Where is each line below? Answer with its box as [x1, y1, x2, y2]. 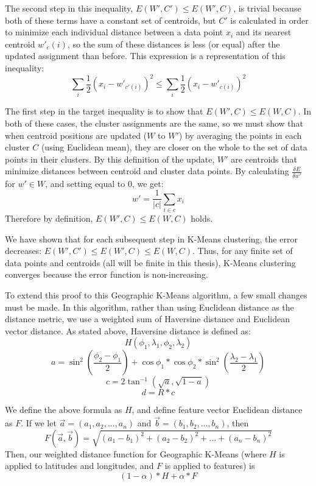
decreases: [5, 244, 42, 257]
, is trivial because [233, 2, 301, 14]
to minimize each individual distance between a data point [5, 26, 223, 38]
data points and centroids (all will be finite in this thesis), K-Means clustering [5, 256, 296, 269]
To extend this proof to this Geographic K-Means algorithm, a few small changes [5, 289, 307, 301]
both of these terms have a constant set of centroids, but [5, 13, 216, 26]
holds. [191, 212, 213, 225]
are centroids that [231, 152, 297, 165]
